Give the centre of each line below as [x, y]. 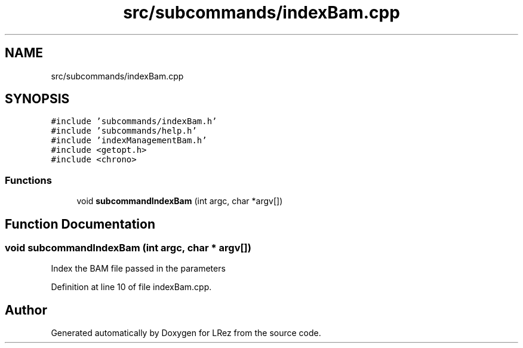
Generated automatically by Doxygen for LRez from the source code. [186, 333]
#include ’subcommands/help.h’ [124, 131]
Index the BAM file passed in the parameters [138, 269]
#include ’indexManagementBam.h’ [129, 141]
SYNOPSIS [37, 99]
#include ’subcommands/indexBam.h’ [134, 121]
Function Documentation [80, 224]
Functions [28, 180]
